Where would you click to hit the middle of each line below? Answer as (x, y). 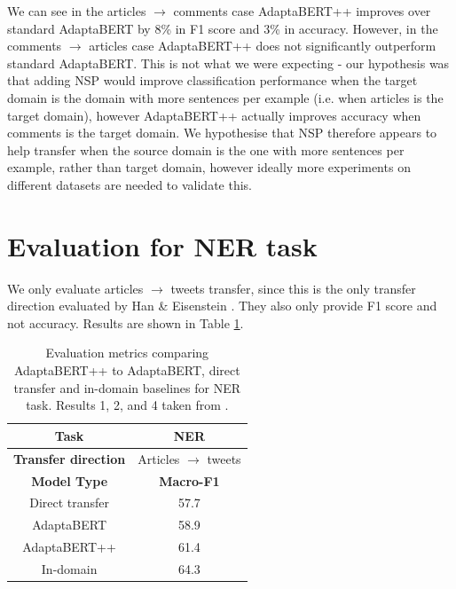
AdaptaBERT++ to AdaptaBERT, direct (127, 370)
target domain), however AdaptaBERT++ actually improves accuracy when (214, 115)
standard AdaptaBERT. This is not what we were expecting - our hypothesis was (228, 63)
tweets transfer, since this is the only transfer (293, 288)
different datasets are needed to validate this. (130, 184)
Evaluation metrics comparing (127, 353)
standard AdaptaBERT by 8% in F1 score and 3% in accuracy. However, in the (223, 28)
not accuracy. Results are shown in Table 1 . (126, 322)
